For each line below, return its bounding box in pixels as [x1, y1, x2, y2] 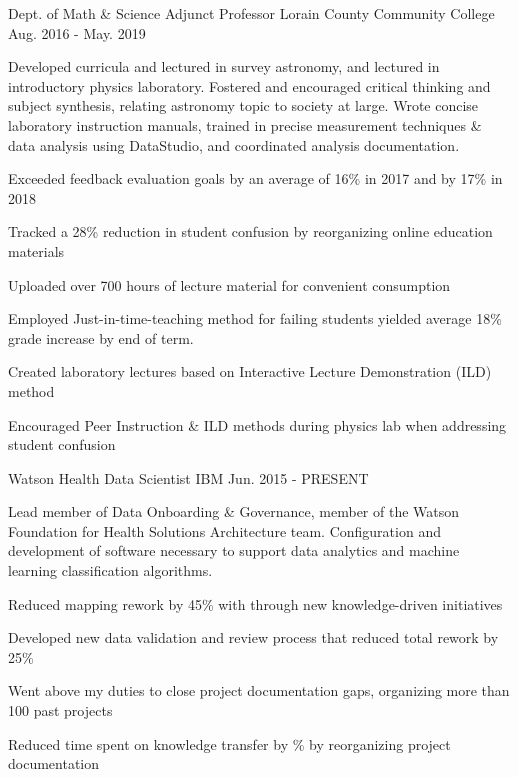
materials [8, 240, 65, 261]
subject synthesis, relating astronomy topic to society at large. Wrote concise [8, 95, 479, 116]
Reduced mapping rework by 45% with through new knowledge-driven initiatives [8, 593, 503, 614]
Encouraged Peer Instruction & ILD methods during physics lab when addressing [8, 414, 507, 435]
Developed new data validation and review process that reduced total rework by [8, 627, 499, 648]
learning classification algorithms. [8, 560, 213, 581]
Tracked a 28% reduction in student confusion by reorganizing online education [8, 221, 493, 242]
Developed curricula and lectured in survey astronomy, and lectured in [8, 56, 440, 77]
